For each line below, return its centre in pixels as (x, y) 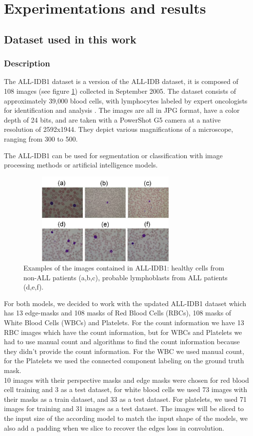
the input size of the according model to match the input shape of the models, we (126, 418)
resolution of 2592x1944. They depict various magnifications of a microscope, (119, 129)
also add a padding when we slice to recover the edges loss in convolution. (114, 427)
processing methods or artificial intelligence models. (81, 165)
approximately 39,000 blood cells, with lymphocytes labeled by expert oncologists (126, 100)
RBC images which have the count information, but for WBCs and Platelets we (123, 332)
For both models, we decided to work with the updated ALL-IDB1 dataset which (125, 303)
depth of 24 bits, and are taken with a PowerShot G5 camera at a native (112, 119)
